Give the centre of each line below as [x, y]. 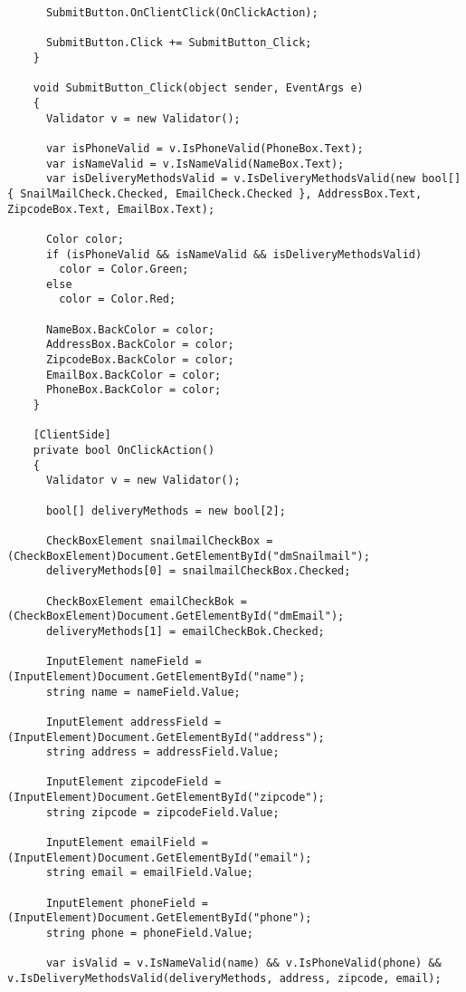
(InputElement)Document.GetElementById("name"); [157, 676]
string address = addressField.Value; [162, 752]
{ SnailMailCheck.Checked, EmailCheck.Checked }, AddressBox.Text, [215, 193]
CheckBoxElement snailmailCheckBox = [159, 540]
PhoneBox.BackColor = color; [133, 390]
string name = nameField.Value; [143, 692]
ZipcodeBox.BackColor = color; [140, 360]
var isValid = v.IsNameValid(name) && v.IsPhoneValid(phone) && [243, 963]
